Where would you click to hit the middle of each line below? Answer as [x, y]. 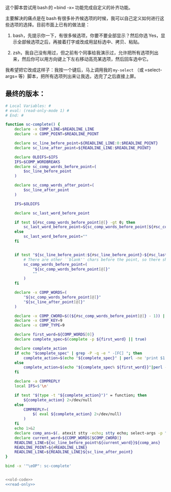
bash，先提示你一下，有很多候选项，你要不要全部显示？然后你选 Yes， [87, 35]
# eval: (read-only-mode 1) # [37, 111]
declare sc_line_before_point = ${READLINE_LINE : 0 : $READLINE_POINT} [86, 143]
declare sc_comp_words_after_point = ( [54, 185]
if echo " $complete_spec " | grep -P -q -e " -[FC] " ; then [78, 353]
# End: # [15, 115]
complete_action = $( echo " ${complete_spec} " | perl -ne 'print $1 [94, 358]
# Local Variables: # [28, 106]
